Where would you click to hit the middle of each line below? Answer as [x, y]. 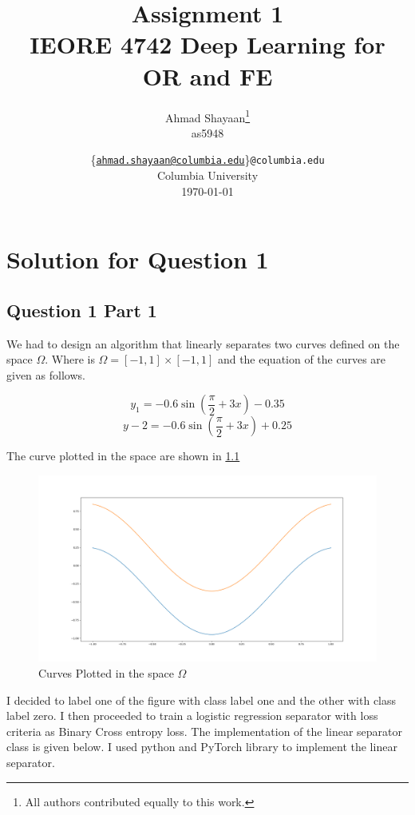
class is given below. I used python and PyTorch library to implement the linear [202, 747]
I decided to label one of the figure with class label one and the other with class [202, 700]
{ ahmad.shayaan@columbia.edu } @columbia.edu [207, 159]
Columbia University [207, 175]
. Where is [70, 359]
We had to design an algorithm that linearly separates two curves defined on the [203, 343]
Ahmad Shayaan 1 [207, 116]
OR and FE [207, 76]
